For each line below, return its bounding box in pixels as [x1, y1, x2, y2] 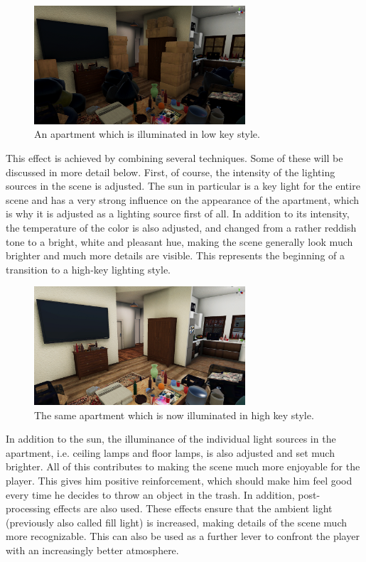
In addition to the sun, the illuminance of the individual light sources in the [6, 431, 336, 446]
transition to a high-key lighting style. [6, 261, 171, 276]
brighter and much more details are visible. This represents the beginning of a [6, 248, 345, 263]
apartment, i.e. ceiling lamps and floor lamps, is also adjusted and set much [6, 445, 335, 460]
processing [6, 501, 50, 516]
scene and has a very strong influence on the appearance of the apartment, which [6, 192, 359, 207]
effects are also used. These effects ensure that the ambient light [53, 501, 333, 516]
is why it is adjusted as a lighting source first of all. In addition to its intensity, [6, 206, 350, 221]
